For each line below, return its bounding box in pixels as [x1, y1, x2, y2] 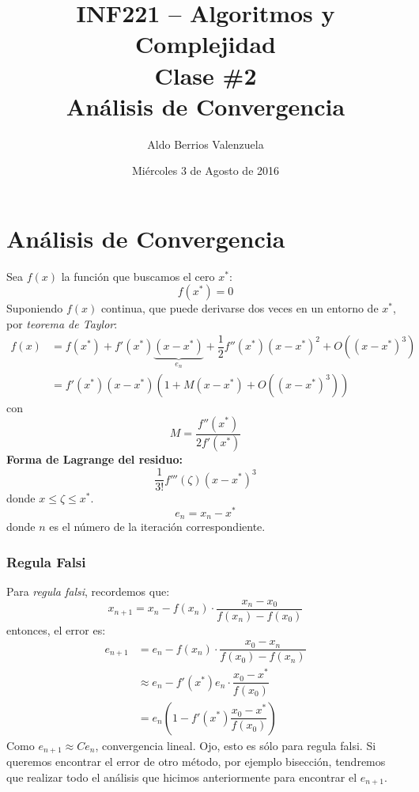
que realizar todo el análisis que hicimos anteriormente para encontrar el [6, 768, 357, 785]
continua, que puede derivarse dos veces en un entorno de [100, 300, 379, 316]
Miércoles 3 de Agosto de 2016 [131, 162, 280, 179]
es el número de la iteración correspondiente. [49, 518, 266, 535]
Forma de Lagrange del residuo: [6, 451, 183, 468]
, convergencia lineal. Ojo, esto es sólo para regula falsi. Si [95, 737, 376, 753]
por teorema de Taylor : [6, 316, 118, 332]
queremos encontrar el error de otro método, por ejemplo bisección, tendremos [6, 753, 386, 770]
